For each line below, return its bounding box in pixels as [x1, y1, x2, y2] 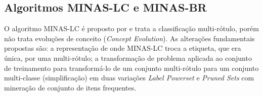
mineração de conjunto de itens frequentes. [4, 82, 137, 92]
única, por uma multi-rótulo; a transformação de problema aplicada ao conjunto [4, 52, 252, 63]
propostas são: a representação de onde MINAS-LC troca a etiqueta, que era [4, 43, 241, 53]
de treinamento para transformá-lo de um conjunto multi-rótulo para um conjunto [4, 62, 259, 73]
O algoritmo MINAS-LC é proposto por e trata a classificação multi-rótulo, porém [4, 23, 259, 34]
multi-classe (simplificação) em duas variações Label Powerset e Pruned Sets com [4, 72, 254, 83]
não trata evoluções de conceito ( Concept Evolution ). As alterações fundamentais [4, 33, 255, 43]
